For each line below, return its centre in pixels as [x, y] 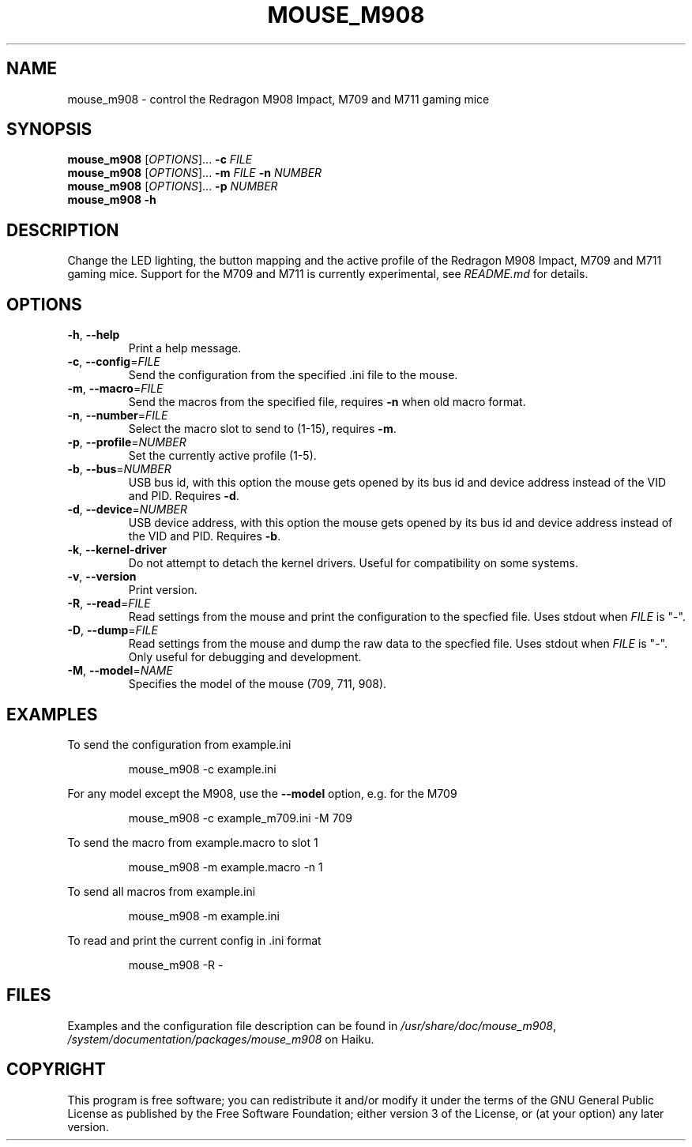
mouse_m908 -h [112, 200]
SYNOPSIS [49, 130]
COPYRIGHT [56, 1070]
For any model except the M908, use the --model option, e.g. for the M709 [262, 793]
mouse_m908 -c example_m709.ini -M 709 [240, 818]
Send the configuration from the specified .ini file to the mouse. [293, 375]
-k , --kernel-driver [117, 550]
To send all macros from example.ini [162, 891]
